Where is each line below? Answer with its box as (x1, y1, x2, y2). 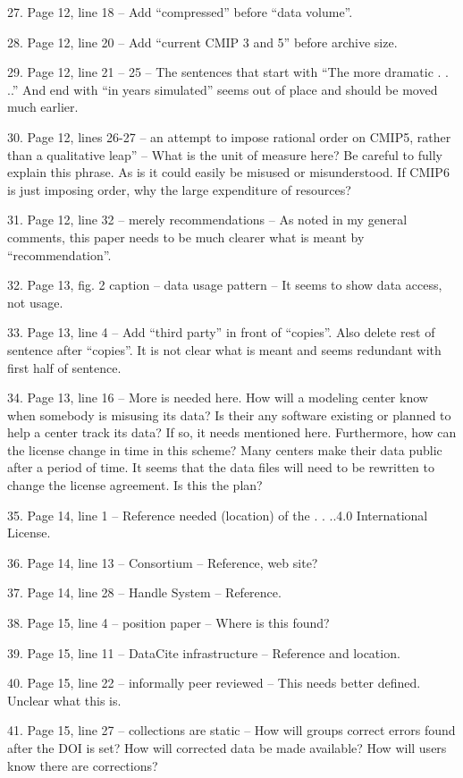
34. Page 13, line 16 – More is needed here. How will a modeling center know (7, 388, 428, 407)
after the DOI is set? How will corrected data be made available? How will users (7, 739, 447, 757)
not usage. (7, 292, 63, 311)
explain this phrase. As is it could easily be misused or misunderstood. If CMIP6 (7, 163, 450, 182)
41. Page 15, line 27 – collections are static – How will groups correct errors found (7, 721, 456, 740)
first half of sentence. (7, 358, 122, 376)
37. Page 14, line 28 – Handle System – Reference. (7, 583, 282, 602)
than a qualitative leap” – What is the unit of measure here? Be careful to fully (7, 145, 442, 164)
